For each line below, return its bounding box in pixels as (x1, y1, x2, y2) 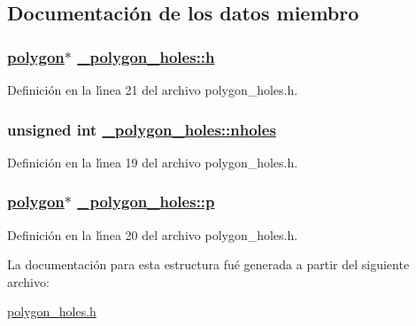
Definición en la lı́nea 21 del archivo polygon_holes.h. (7, 81, 298, 98)
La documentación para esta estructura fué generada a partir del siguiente (7, 255, 410, 274)
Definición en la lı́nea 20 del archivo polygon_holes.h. (7, 225, 298, 244)
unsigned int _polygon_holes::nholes (7, 118, 276, 140)
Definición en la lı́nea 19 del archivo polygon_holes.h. (7, 152, 298, 171)
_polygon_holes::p (77, 190, 215, 213)
